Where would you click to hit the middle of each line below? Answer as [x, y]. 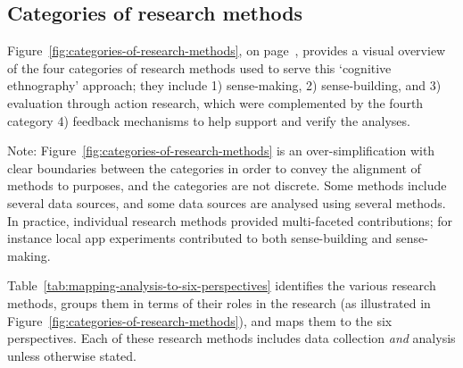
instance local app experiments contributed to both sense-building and [200, 238]
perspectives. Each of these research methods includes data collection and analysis [231, 338]
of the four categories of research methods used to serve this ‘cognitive [199, 67]
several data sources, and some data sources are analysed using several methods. [227, 202]
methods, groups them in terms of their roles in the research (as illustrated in [219, 302]
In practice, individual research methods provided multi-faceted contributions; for [230, 220]
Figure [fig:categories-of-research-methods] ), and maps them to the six [200, 320]
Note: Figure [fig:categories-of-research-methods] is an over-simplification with [221, 151]
